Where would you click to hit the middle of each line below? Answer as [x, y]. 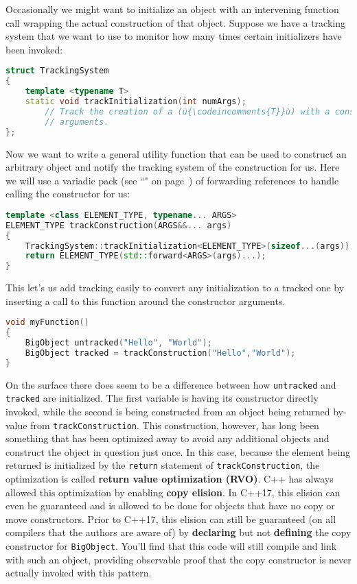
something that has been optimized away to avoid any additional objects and [168, 438]
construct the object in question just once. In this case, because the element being [178, 451]
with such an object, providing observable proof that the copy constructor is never [178, 559]
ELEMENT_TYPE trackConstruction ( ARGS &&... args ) [119, 225]
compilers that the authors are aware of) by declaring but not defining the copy [178, 532]
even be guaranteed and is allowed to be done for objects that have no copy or [170, 506]
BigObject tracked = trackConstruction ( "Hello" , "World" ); [160, 353]
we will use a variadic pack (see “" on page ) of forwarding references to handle [172, 180]
